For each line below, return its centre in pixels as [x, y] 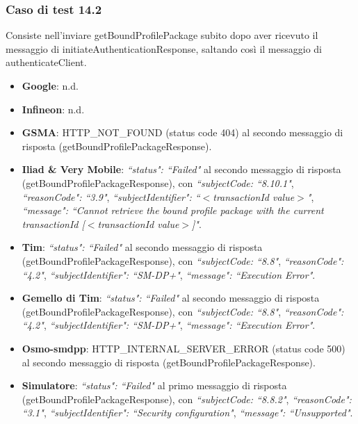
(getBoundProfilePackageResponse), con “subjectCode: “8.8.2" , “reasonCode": [187, 399]
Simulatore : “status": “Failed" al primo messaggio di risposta [154, 385]
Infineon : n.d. [53, 109]
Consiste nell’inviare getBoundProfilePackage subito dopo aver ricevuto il [162, 35]
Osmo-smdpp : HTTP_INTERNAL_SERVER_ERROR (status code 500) [184, 348]
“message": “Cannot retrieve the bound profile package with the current [173, 210]
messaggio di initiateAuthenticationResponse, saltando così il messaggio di [164, 48]
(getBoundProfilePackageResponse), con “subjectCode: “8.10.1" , [158, 182]
